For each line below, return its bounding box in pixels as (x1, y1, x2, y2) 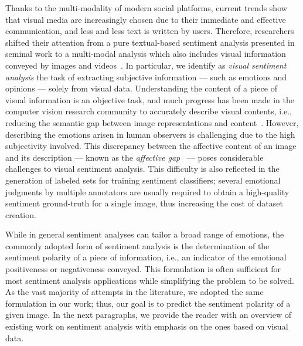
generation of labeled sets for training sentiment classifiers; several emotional (5, 174, 281, 186)
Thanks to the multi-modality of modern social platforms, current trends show (5, 2, 287, 13)
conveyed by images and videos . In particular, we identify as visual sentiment (5, 59, 287, 71)
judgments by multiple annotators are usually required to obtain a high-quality (5, 185, 290, 198)
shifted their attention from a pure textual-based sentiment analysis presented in (5, 36, 295, 48)
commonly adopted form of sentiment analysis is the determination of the (5, 239, 270, 252)
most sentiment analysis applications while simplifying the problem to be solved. (5, 274, 294, 286)
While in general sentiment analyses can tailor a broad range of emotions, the (5, 228, 284, 240)
